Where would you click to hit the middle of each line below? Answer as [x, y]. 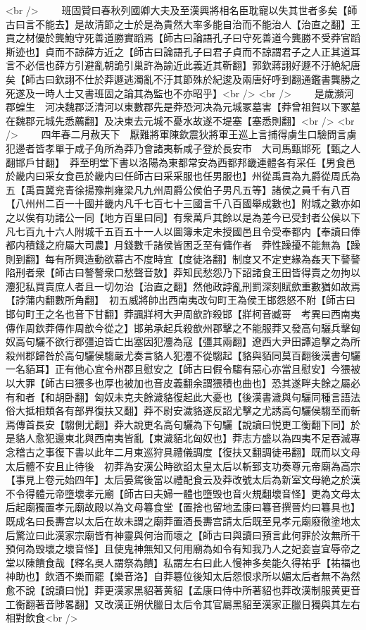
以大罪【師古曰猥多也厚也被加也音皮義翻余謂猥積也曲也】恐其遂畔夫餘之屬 [178, 383]
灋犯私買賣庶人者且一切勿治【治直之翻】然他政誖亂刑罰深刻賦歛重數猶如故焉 [183, 286]
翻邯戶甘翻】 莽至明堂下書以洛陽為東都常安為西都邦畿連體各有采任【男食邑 [181, 162]
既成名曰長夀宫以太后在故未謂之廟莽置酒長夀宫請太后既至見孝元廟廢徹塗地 [178, 520]
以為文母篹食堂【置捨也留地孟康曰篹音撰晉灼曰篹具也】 [232, 507]
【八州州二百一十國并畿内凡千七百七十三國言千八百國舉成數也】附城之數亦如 [183, 203]
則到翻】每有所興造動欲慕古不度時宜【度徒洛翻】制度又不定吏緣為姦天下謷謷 [183, 258]
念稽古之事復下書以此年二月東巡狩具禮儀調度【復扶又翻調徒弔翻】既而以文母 [183, 452]
